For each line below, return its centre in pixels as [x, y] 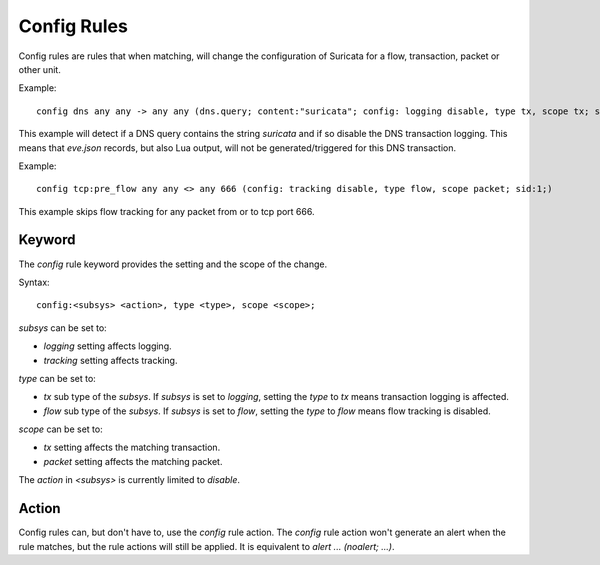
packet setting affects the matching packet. [133, 461]
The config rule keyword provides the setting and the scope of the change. [173, 264]
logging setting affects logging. [107, 346]
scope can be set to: [61, 429]
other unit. [40, 69]
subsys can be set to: [62, 327]
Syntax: [34, 282]
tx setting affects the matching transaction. [132, 447]
